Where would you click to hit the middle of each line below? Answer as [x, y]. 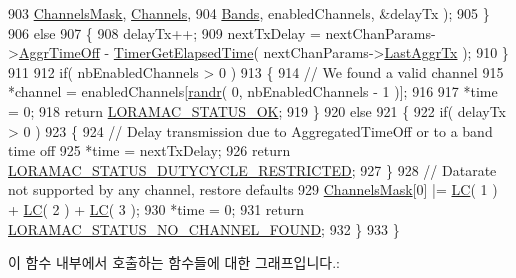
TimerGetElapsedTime [183, 52]
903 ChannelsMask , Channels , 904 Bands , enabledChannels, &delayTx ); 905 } [249, 13]
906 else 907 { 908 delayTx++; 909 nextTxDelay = [164, 32]
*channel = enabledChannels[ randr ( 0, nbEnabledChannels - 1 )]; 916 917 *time [253, 91]
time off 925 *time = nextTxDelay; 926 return [149, 150]
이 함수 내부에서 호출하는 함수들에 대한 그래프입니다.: [174, 262]
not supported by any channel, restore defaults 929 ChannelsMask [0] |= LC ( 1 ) [253, 189]
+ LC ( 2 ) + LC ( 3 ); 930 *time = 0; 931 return [156, 208]
